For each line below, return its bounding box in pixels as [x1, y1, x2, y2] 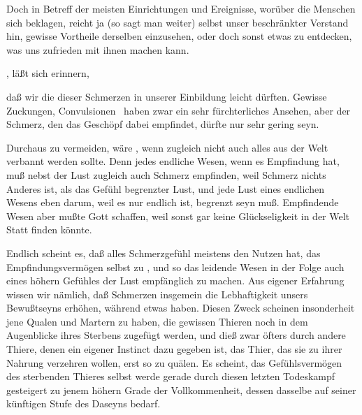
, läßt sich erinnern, [6, 66, 89, 80]
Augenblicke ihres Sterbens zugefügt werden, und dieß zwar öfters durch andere [6, 328, 346, 342]
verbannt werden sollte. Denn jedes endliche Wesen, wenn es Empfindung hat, [6, 154, 340, 168]
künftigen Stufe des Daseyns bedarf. [6, 396, 161, 411]
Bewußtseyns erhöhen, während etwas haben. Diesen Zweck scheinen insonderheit [6, 300, 355, 315]
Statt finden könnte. [6, 222, 92, 237]
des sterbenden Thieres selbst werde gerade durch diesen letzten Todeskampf [6, 369, 335, 384]
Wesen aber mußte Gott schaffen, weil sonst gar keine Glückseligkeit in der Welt [6, 208, 350, 223]
